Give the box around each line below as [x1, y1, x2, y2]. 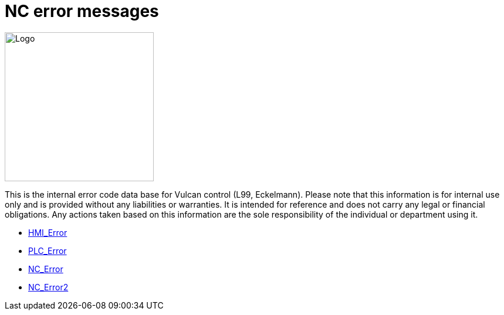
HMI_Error [28, 227, 67, 238]
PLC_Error [28, 245, 67, 256]
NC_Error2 [28, 282, 69, 292]
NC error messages [5, 1, 159, 21]
